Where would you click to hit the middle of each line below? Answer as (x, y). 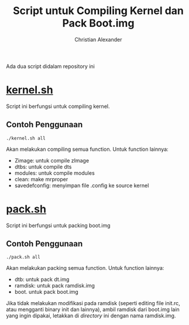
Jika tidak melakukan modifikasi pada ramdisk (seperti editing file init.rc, (93, 303)
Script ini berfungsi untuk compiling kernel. (58, 106)
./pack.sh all (23, 257)
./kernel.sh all (26, 138)
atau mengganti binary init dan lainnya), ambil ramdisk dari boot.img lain (93, 310)
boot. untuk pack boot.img (47, 292)
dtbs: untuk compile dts (43, 167)
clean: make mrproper (41, 179)
